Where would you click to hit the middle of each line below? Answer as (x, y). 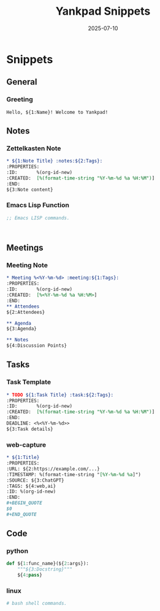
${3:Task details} (30, 429)
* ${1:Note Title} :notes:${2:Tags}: (55, 161)
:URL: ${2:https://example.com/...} (53, 469)
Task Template (29, 382)
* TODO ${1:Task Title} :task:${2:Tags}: (60, 395)
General (22, 82)
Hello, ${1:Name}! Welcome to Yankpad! (57, 112)
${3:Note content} (30, 189)
